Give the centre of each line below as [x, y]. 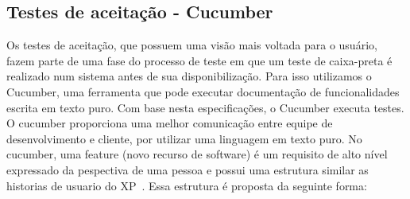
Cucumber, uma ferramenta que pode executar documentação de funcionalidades [203, 91]
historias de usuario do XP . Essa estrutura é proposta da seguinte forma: [187, 185]
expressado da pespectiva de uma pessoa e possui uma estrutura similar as [188, 169]
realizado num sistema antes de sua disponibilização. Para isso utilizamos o [189, 76]
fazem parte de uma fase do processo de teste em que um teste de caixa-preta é [199, 60]
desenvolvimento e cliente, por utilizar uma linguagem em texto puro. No [184, 138]
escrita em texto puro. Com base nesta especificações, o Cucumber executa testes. [205, 107]
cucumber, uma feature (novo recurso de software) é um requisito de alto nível [197, 154]
